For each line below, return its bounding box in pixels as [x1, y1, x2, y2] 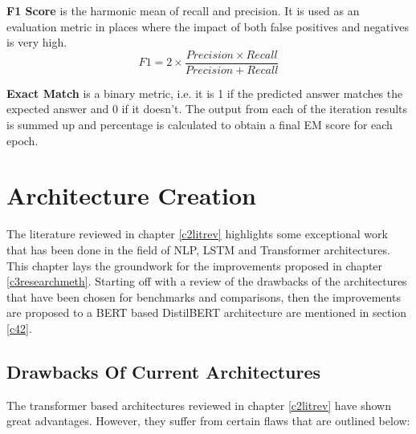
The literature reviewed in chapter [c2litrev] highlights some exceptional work [6, 225, 388, 242]
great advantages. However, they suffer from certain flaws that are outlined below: [6, 412, 410, 429]
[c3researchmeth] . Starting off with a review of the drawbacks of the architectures [6, 273, 407, 290]
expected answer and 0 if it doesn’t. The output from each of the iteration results [6, 100, 408, 117]
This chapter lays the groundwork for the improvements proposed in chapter [6, 257, 383, 274]
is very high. [6, 34, 67, 51]
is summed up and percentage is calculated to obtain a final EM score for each [6, 116, 393, 133]
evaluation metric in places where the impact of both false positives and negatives [6, 18, 409, 34]
